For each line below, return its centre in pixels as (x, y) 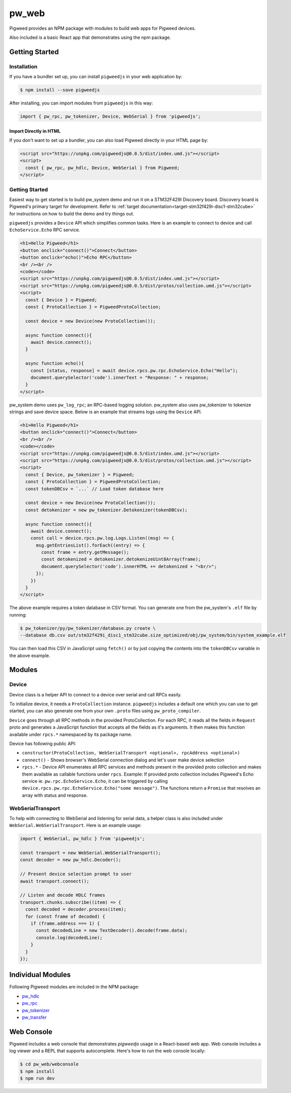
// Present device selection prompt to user (76, 874)
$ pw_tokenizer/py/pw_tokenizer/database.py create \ (88, 628)
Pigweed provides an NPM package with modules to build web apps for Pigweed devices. (103, 28)
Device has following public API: (43, 744)
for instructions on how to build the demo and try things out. (72, 213)
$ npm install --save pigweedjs (60, 90)
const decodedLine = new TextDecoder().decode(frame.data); (112, 931)
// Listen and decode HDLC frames (63, 895)
